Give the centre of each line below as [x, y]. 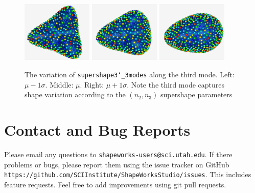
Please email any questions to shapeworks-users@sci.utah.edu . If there [118, 154]
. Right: [92, 84]
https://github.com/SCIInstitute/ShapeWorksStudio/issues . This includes [128, 174]
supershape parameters [196, 94]
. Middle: [59, 84]
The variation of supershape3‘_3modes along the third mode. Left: [130, 74]
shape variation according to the [75, 94]
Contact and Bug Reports [97, 130]
